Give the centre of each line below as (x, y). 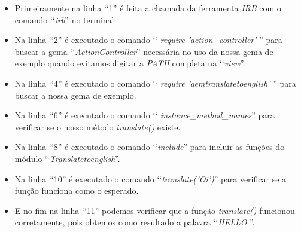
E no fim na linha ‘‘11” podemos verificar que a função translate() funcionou (155, 210)
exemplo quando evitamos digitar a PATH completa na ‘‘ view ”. (130, 63)
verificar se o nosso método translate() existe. (98, 126)
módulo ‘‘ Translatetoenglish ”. (67, 158)
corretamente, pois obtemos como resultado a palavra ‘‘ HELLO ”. (135, 222)
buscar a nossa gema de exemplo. (75, 95)
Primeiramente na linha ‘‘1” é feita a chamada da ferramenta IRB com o (148, 8)
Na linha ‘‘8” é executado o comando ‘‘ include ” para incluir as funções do (150, 147)
